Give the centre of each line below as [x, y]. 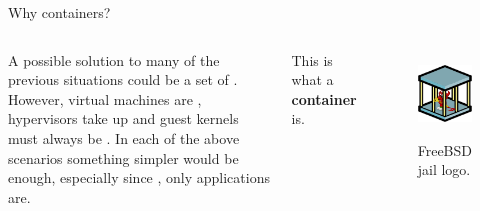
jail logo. [444, 169]
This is [312, 59]
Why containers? [59, 12]
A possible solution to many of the [114, 59]
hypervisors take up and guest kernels [123, 118]
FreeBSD [444, 149]
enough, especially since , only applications [139, 177]
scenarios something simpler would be [123, 157]
